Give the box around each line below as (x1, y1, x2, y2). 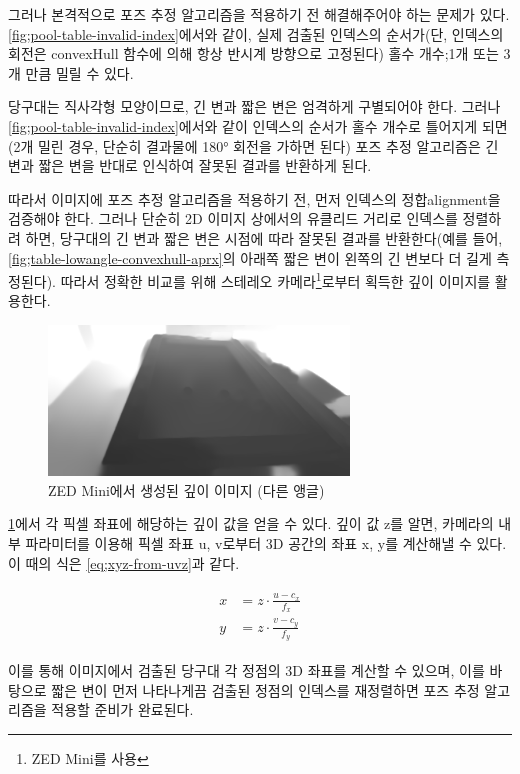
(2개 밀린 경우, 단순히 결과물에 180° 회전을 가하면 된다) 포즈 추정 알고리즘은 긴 (8, 135, 499, 156)
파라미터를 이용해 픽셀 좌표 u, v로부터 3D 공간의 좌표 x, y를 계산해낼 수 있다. (25, 532, 507, 553)
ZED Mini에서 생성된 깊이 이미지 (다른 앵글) (48, 479, 325, 500)
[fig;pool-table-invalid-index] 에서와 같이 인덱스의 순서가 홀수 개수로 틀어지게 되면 (8, 115, 508, 136)
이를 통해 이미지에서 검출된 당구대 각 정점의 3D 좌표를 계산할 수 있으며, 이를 (8, 660, 485, 681)
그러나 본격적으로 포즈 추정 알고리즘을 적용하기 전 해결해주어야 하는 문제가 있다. (8, 4, 510, 24)
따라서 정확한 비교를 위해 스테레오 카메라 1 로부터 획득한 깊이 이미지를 (60, 268, 491, 291)
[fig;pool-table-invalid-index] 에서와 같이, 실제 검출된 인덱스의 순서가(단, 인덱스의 (8, 23, 504, 44)
